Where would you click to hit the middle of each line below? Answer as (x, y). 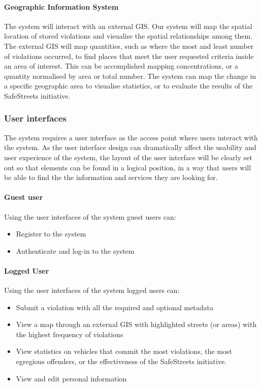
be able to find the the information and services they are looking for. (111, 177)
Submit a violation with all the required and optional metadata (115, 307)
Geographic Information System (61, 6)
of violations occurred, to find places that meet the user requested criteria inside (129, 56)
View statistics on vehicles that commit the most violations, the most (124, 351)
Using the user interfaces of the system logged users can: (92, 290)
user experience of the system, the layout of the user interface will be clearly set (128, 157)
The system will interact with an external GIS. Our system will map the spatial (128, 26)
